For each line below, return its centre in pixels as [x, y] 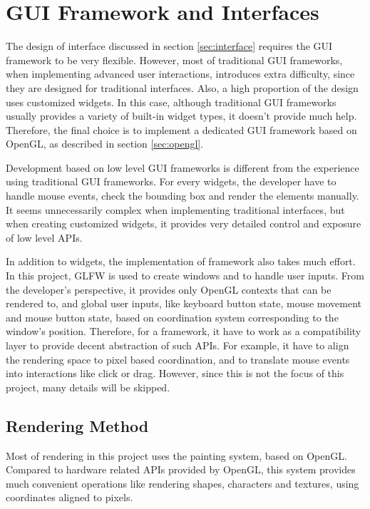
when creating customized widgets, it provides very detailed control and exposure [184, 223]
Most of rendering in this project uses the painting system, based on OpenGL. [176, 455]
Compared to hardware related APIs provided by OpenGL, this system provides [181, 469]
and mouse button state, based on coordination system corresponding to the [172, 317]
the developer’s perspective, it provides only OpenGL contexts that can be [169, 289]
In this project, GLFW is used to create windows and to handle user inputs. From [185, 276]
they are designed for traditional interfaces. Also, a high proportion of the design [182, 87]
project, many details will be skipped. [88, 387]
